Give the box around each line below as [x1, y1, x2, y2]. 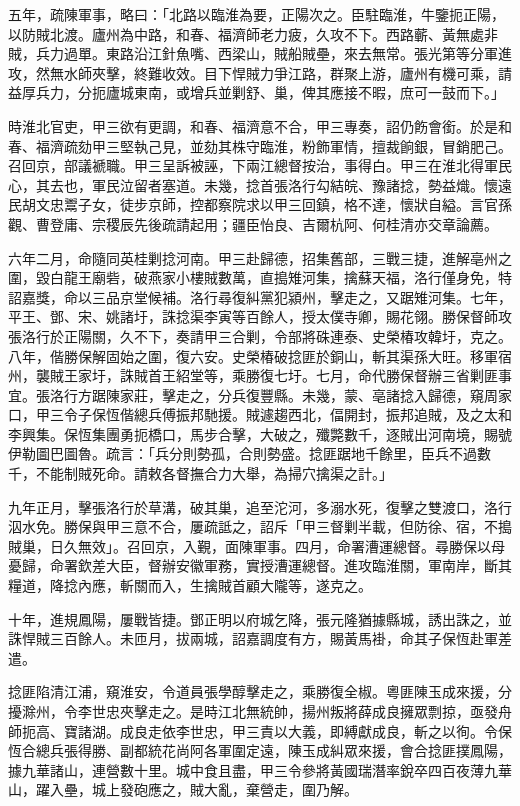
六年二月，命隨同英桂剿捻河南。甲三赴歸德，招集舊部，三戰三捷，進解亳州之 [8, 247, 512, 268]
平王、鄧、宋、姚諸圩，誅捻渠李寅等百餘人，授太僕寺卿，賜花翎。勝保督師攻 [8, 306, 512, 327]
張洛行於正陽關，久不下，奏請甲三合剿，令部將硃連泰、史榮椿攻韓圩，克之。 [8, 325, 512, 346]
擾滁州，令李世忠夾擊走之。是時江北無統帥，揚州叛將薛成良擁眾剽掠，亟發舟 [8, 701, 512, 721]
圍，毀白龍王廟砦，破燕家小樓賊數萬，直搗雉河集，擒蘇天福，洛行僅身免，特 [8, 267, 512, 288]
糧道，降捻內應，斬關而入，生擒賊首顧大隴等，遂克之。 [8, 575, 372, 596]
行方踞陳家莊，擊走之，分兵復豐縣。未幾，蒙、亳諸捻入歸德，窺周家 [63, 384, 512, 405]
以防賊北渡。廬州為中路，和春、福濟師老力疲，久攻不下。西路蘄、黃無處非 [8, 23, 498, 44]
